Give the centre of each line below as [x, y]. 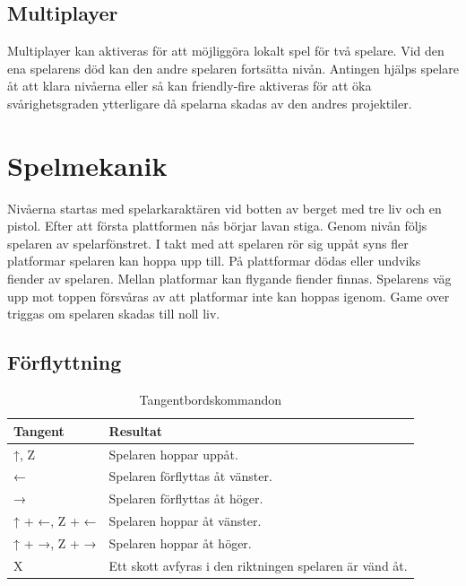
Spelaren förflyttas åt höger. [186, 499]
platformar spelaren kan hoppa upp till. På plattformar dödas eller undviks [214, 261]
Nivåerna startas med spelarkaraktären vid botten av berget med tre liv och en [224, 208]
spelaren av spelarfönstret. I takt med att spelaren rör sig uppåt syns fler [208, 243]
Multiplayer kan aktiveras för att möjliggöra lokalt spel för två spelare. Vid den [226, 51]
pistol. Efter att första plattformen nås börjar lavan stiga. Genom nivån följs [217, 226]
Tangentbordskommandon [211, 400]
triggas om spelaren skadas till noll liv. [114, 314]
